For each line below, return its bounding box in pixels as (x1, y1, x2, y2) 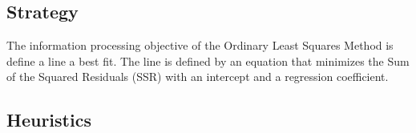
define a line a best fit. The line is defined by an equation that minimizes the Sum (6, 52, 410, 69)
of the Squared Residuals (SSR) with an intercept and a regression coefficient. (6, 68, 389, 85)
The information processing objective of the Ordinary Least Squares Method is (6, 37, 394, 54)
